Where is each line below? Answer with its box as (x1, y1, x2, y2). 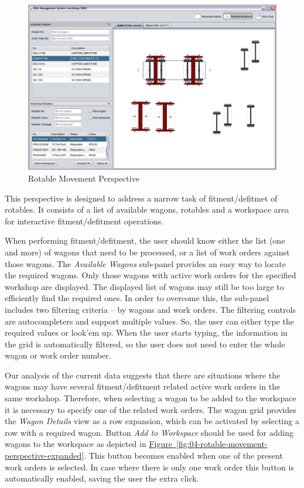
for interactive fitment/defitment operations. (5, 214, 164, 227)
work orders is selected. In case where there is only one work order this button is (5, 460, 294, 473)
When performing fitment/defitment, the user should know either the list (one (5, 234, 285, 247)
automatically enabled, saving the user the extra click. (5, 472, 199, 484)
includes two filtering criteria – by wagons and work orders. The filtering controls (5, 303, 296, 315)
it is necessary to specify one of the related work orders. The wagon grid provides (5, 403, 296, 415)
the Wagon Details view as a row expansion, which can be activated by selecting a (5, 415, 299, 427)
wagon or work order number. (5, 349, 111, 361)
